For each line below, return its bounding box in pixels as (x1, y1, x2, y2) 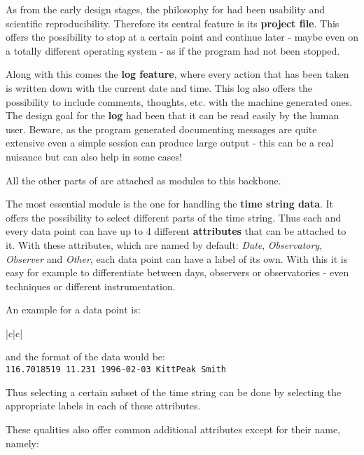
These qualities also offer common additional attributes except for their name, (6, 421, 341, 436)
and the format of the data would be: (6, 349, 165, 364)
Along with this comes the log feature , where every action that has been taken (6, 67, 349, 81)
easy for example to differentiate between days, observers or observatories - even (6, 265, 349, 280)
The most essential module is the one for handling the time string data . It (6, 196, 334, 211)
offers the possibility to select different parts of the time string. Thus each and (6, 210, 342, 224)
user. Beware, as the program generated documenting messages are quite (6, 121, 317, 136)
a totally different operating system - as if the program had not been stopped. (6, 43, 340, 57)
